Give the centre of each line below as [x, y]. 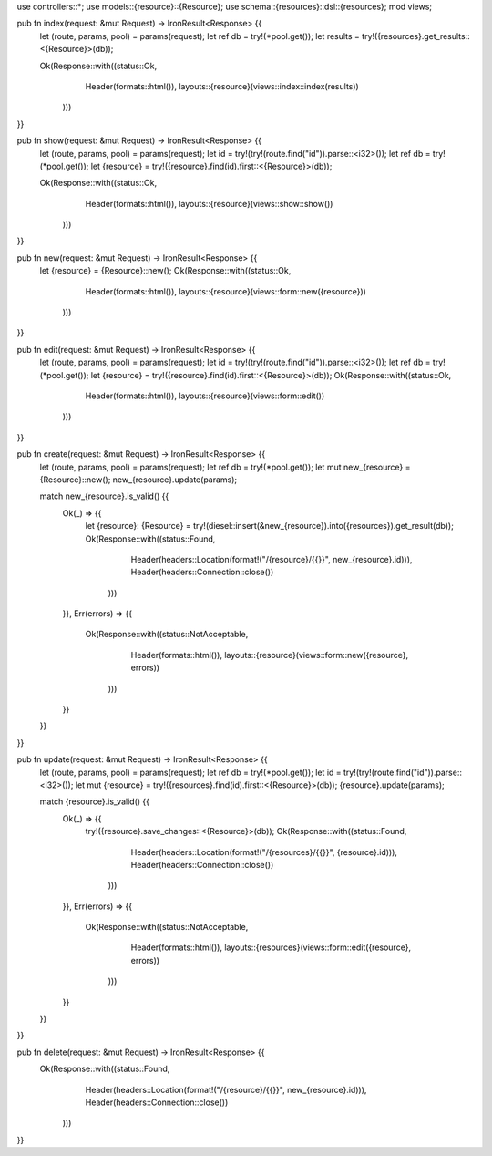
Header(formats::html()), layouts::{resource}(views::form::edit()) [205, 396]
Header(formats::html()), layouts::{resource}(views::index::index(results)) [222, 86]
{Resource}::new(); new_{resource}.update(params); [138, 480]
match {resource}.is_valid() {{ [95, 801]
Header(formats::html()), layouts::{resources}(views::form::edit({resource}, [271, 947]
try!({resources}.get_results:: [416, 36]
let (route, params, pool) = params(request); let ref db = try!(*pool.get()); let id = [190, 772]
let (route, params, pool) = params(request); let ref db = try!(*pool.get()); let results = [200, 36]
